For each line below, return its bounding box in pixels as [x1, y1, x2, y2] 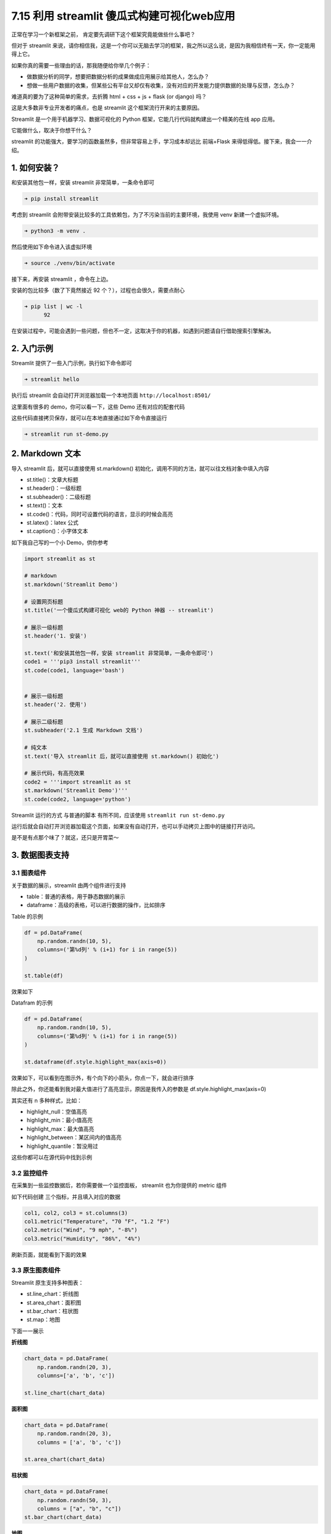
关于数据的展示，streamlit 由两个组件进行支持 [11, 881, 126, 889]
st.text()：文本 [26, 502, 63, 509]
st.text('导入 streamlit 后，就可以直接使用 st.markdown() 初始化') [24, 752, 219, 760]
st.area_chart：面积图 [26, 1298, 82, 1306]
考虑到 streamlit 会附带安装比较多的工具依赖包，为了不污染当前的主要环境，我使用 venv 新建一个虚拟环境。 [11, 210, 283, 218]
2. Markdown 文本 [11, 449, 81, 459]
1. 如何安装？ [11, 163, 60, 173]
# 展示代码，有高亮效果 [24, 770, 85, 777]
